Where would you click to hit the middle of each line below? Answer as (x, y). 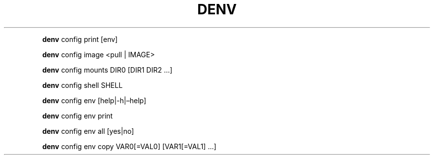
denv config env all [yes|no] (88, 131)
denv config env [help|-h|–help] (94, 100)
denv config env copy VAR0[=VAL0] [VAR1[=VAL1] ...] (129, 146)
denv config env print (78, 116)
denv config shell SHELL (82, 85)
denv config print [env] (80, 39)
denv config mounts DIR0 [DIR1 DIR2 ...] (107, 70)
